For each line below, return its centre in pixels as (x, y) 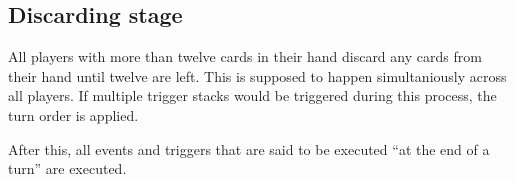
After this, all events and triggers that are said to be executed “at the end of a (249, 148)
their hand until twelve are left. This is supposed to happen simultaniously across (257, 75)
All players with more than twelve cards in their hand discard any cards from (245, 56)
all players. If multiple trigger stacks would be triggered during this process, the (252, 95)
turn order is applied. (73, 114)
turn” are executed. (67, 168)
